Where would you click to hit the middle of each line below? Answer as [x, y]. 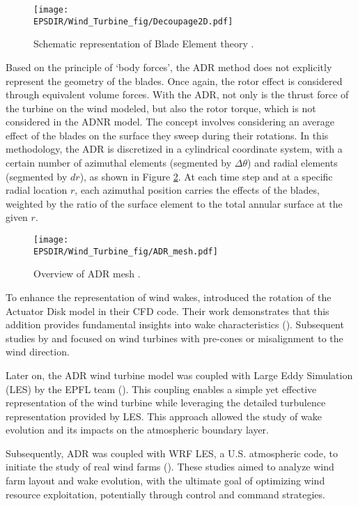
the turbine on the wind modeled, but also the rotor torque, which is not [161, 108]
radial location [37, 190]
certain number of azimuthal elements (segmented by [119, 163]
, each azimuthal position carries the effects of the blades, [197, 190]
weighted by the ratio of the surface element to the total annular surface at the [174, 203]
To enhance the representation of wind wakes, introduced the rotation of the [169, 297]
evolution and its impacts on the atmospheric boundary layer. [137, 430]
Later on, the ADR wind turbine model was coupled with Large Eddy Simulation [179, 375]
